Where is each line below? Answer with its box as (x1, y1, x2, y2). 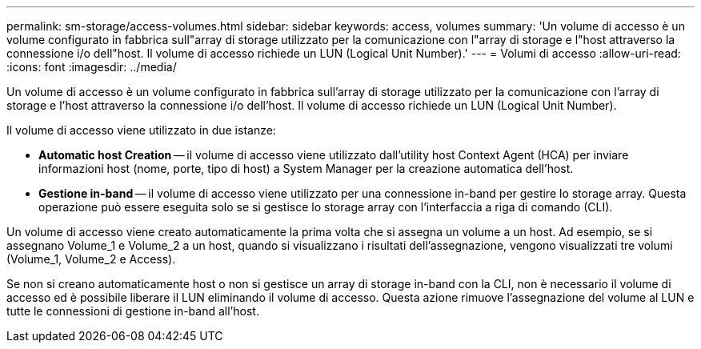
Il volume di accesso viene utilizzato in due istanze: (6, 123, 276, 137)
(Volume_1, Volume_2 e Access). (6, 252, 176, 266)
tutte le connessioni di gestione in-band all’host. (6, 304, 259, 318)
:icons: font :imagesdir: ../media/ (6, 60, 177, 74)
